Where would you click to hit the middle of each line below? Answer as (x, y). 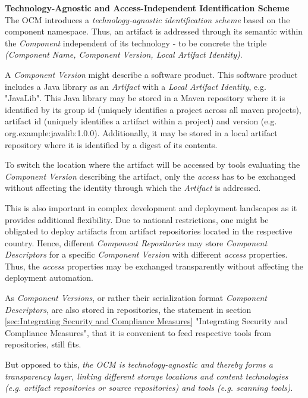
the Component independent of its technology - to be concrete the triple (136, 43)
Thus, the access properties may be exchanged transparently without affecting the (154, 266)
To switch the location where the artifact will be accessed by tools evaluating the (153, 164)
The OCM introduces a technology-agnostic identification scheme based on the (147, 19)
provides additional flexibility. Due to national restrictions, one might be (137, 219)
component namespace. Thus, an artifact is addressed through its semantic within (154, 31)
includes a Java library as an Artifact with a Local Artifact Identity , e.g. (136, 86)
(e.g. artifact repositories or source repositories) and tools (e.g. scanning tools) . (149, 388)
